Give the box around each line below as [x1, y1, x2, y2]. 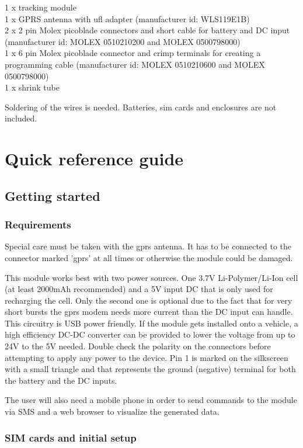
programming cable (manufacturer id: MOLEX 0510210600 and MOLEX [5, 58, 265, 70]
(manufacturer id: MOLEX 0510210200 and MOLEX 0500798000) [5, 35, 241, 47]
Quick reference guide [5, 147, 184, 171]
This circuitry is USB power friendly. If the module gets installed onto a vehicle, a [5, 317, 298, 329]
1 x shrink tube [5, 81, 60, 93]
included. [5, 112, 37, 124]
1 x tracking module [5, 1, 76, 13]
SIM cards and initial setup [5, 430, 137, 444]
